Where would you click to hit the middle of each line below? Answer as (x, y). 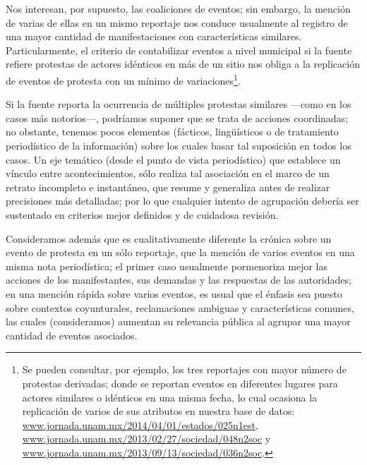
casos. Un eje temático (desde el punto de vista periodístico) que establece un (173, 159)
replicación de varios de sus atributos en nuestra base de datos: (158, 411)
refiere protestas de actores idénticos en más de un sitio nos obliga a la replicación (183, 64)
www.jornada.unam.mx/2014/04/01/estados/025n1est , (140, 424)
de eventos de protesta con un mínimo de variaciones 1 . (123, 79)
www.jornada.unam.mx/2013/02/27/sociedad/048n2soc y (146, 439)
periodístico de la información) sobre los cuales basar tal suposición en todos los (179, 145)
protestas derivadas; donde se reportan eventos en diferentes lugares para (180, 383)
